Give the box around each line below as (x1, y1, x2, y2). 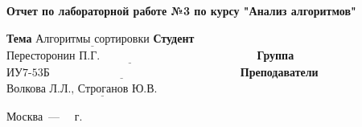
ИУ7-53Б (6, 68, 50, 80)
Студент (153, 29, 195, 46)
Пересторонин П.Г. (6, 50, 101, 62)
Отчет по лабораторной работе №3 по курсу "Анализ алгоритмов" (6, 2, 356, 18)
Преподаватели (240, 63, 319, 80)
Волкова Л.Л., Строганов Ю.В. (6, 83, 158, 95)
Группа (257, 46, 294, 63)
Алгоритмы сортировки (35, 33, 150, 45)
